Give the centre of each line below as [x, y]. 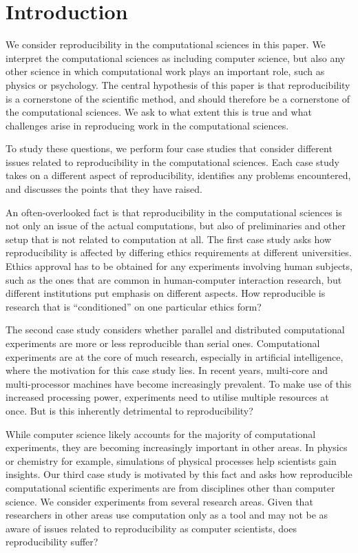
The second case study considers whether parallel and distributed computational [175, 330]
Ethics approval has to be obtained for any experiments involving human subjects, [179, 266]
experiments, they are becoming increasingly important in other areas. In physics [177, 447]
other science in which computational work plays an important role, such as [165, 71]
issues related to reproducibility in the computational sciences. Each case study [173, 161]
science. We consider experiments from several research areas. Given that [159, 501]
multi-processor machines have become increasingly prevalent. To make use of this [179, 383]
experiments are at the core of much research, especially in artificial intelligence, [175, 356]
